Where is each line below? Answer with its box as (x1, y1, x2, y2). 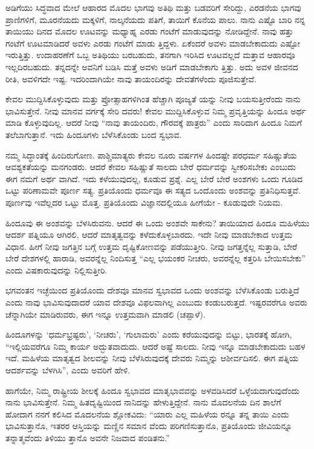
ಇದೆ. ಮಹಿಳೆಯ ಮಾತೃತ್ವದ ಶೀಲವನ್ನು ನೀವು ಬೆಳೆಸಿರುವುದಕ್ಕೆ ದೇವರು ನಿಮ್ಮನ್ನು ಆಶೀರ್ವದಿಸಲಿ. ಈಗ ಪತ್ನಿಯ (5, 352, 299, 364)
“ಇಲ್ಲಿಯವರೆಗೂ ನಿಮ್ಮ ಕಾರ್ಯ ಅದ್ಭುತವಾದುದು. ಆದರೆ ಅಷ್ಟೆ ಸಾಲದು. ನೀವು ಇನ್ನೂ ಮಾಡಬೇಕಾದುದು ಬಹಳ (5, 339, 306, 352)
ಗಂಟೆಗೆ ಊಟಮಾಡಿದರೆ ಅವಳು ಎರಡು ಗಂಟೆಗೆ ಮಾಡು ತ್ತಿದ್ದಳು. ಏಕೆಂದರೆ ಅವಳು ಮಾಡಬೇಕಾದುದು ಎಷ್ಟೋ (5, 36, 301, 49)
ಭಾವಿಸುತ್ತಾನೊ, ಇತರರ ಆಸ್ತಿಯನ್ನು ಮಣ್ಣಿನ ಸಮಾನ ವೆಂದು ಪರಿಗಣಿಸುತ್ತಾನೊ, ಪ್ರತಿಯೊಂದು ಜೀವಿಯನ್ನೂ (5, 419, 292, 432)
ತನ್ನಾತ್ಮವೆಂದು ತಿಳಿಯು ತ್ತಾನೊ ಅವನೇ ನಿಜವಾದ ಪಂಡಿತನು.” (5, 431, 170, 444)
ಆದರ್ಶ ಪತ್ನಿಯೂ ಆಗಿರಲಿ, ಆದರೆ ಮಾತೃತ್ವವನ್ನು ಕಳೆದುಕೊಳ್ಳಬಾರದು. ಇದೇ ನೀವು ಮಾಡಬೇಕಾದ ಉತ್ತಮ (5, 228, 293, 241)
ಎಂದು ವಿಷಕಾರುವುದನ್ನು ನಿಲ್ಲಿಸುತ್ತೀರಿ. (5, 263, 107, 276)
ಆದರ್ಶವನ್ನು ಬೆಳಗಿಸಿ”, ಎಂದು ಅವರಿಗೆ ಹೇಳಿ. (5, 364, 130, 376)
